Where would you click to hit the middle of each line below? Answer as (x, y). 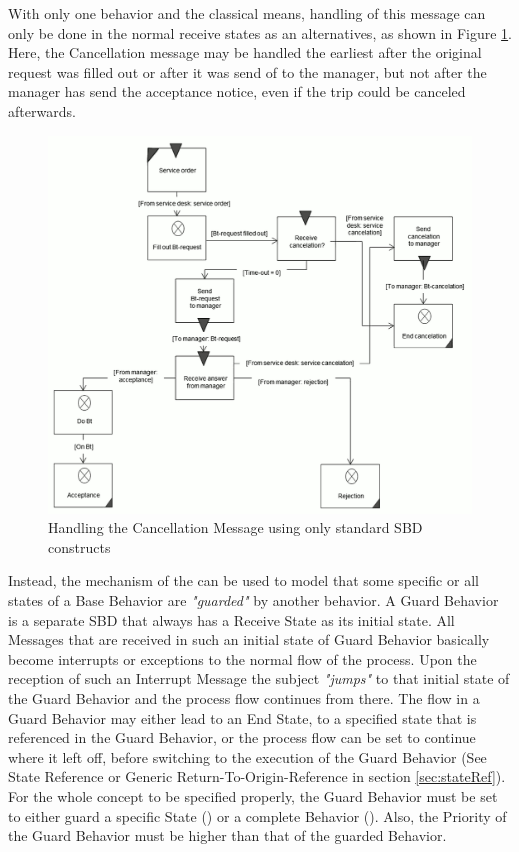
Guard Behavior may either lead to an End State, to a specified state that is (242, 717)
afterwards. (42, 110)
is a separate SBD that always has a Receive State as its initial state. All (231, 619)
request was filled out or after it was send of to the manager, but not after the (247, 71)
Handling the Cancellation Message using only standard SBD (235, 527)
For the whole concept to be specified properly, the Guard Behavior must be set (253, 795)
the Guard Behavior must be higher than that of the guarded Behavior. (227, 835)
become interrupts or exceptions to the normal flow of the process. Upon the (242, 658)
